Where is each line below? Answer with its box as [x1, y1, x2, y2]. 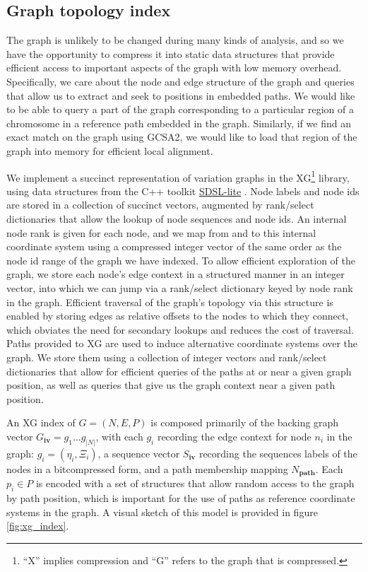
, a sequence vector [97, 445, 180, 460]
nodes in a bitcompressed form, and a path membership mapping [6, 461, 288, 476]
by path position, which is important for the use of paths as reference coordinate [6, 491, 355, 505]
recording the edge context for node [157, 428, 311, 443]
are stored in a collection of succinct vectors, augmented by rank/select [6, 197, 314, 212]
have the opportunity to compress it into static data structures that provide [6, 46, 335, 61]
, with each [95, 428, 143, 443]
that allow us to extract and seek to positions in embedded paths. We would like [6, 88, 355, 103]
